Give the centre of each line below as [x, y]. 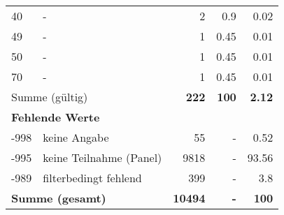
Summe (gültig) [50, 97]
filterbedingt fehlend [92, 178]
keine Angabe [76, 137]
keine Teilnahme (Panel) [102, 157]
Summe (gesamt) [59, 198]
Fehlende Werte [56, 117]
